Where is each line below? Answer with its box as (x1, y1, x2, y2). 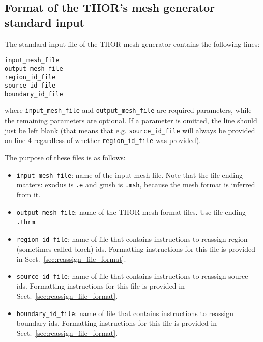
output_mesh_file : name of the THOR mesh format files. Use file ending (16, 206, 246, 217)
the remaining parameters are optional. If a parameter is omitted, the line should (5, 115, 257, 126)
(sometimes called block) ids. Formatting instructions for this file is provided (16, 243, 255, 254)
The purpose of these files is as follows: (5, 152, 126, 163)
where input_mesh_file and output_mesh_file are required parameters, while (5, 105, 252, 116)
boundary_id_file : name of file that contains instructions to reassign (16, 307, 233, 318)
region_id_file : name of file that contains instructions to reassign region (16, 233, 248, 244)
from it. (16, 189, 41, 199)
